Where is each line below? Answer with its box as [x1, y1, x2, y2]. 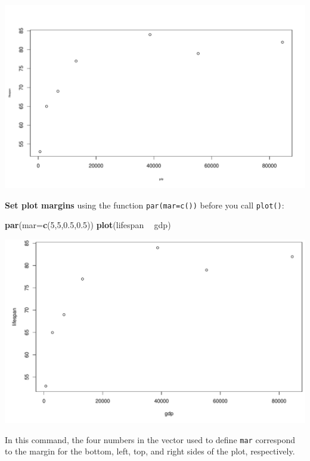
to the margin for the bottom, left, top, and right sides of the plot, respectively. [5, 445, 295, 457]
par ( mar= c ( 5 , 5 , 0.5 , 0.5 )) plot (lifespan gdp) [5, 219, 171, 231]
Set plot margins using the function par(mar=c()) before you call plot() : [5, 198, 284, 211]
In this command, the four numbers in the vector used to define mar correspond [5, 433, 296, 446]
